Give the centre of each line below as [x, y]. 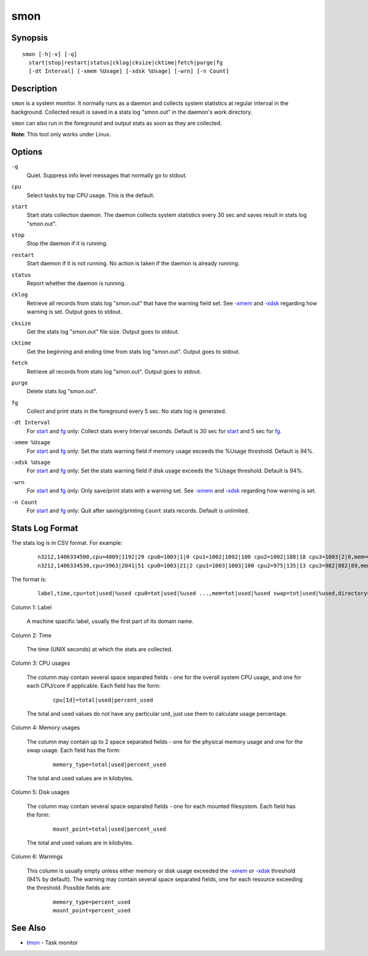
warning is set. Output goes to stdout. [74, 312]
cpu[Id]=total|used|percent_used [103, 700]
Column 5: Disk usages [40, 792]
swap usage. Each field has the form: [74, 750]
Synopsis [30, 38]
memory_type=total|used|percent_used [110, 764]
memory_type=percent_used [92, 902]
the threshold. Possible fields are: [69, 888]
